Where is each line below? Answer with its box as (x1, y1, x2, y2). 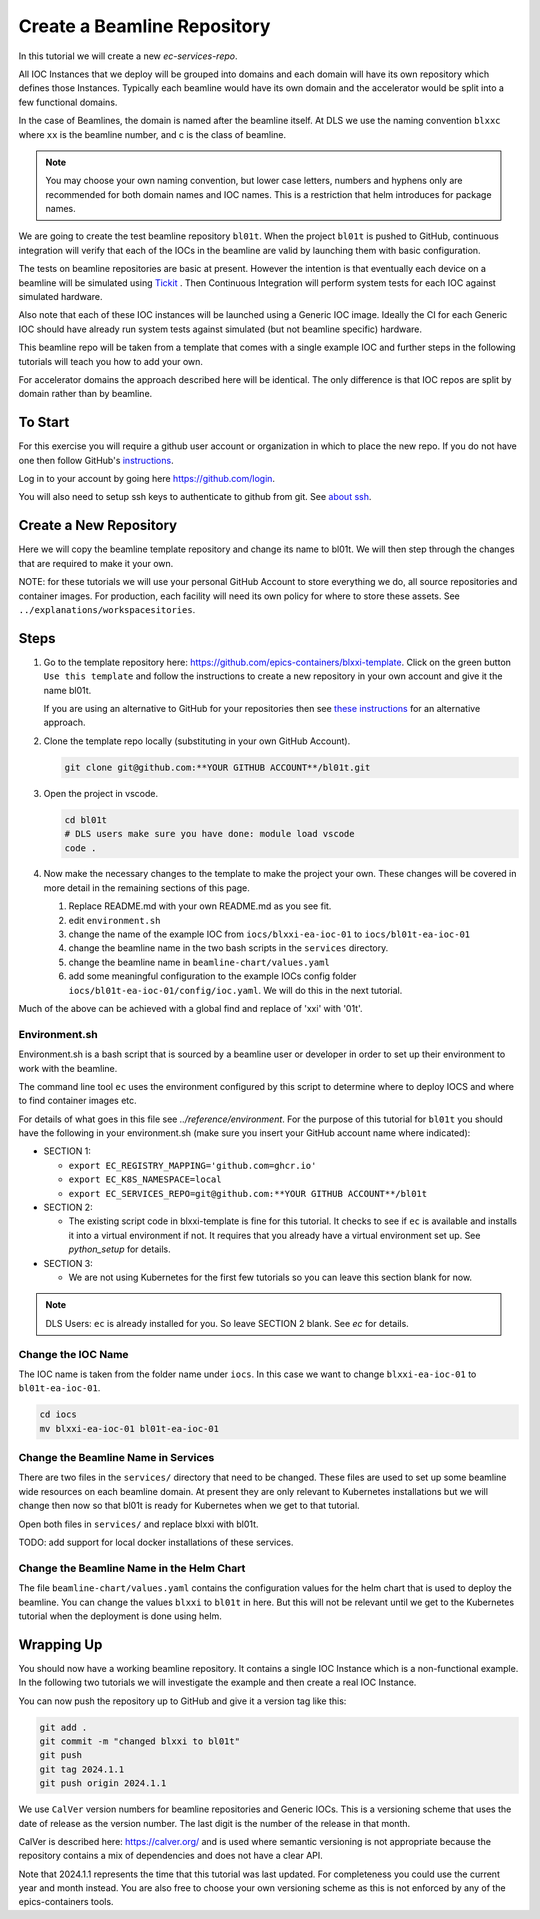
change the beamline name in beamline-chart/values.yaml (68, 956, 330, 968)
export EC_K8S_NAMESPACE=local (68, 1174, 222, 1185)
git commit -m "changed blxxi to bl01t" (39, 1735, 240, 1747)
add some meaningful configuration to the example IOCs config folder (68, 970, 357, 982)
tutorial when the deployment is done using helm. (18, 1610, 222, 1622)
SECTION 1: (43, 1145, 92, 1157)
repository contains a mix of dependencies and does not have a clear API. (18, 1850, 324, 1862)
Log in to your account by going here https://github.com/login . (18, 473, 275, 485)
